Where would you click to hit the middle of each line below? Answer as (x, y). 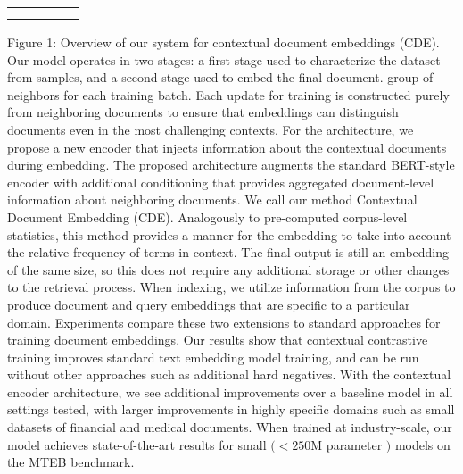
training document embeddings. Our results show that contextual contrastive (218, 340)
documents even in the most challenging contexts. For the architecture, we (211, 129)
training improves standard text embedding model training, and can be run (213, 357)
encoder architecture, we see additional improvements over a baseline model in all (230, 391)
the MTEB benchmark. (71, 462)
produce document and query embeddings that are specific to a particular (209, 304)
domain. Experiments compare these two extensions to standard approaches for (224, 322)
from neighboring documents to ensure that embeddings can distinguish (203, 112)
